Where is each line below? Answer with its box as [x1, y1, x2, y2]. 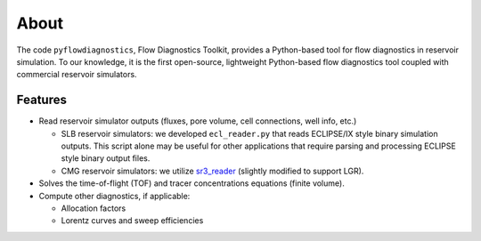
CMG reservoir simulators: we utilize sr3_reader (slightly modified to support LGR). [61, 165, 364, 176]
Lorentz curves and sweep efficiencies [61, 215, 204, 226]
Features [16, 92, 67, 108]
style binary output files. [61, 153, 151, 164]
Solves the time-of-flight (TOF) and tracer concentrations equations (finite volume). [38, 178, 345, 189]
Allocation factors [61, 203, 126, 213]
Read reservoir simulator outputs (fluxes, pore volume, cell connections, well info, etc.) [38, 116, 357, 126]
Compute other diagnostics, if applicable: [38, 190, 191, 201]
